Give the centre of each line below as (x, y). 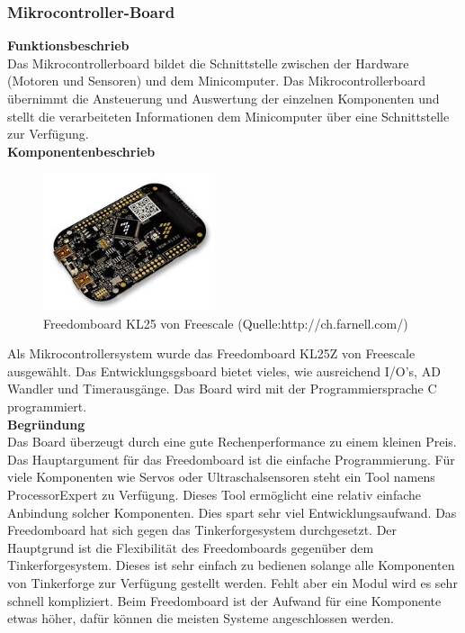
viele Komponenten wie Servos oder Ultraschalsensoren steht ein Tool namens (221, 477)
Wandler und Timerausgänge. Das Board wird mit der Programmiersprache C (222, 389)
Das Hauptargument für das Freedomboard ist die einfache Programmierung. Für (231, 459)
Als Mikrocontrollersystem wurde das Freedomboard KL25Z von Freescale (211, 353)
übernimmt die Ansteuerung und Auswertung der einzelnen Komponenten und (224, 98)
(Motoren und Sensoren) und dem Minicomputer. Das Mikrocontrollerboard (217, 81)
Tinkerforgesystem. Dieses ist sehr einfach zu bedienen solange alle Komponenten (231, 565)
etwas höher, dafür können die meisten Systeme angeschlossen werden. (201, 618)
